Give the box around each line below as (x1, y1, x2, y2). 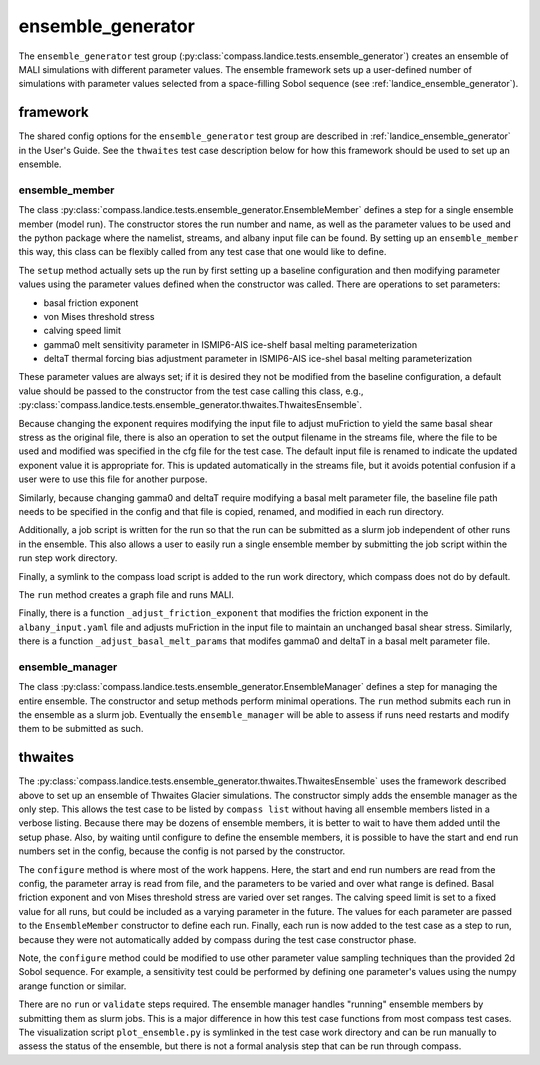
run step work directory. (18, 552, 118, 564)
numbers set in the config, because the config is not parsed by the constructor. (18, 845, 346, 857)
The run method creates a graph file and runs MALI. (18, 588, 235, 600)
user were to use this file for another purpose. (18, 473, 208, 485)
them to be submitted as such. (18, 723, 144, 735)
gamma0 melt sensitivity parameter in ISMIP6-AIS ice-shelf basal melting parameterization (43, 338, 418, 350)
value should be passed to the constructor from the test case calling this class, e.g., (18, 385, 364, 397)
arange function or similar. (18, 980, 127, 992)
